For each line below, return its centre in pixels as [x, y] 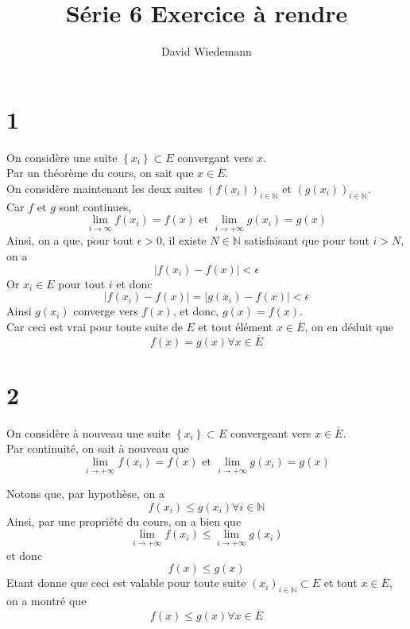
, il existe [184, 240]
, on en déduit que [349, 326]
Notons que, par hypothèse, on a [85, 494]
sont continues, [95, 206]
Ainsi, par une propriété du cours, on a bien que [124, 521]
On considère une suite [62, 157]
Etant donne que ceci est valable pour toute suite [126, 583]
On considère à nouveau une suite [89, 432]
